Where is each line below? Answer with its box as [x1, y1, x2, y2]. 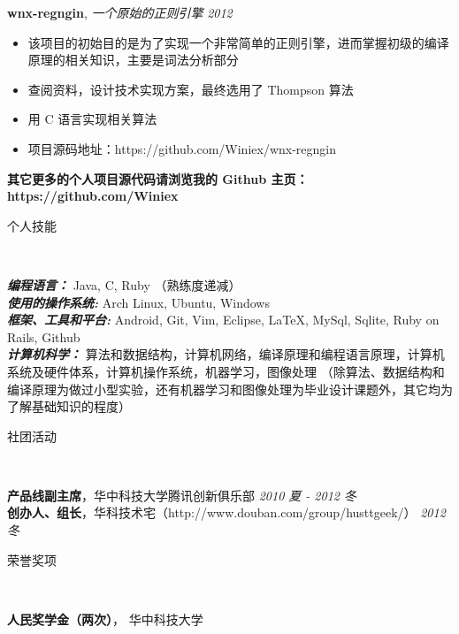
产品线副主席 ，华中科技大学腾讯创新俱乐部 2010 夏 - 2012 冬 [7, 485, 356, 504]
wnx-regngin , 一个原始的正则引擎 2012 [7, 4, 233, 21]
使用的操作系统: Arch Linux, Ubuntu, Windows [7, 293, 270, 311]
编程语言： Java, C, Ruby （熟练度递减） [7, 275, 241, 294]
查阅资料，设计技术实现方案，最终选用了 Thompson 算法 [27, 80, 354, 98]
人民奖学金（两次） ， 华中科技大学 [7, 609, 203, 628]
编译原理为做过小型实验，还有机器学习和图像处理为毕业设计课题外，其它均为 [7, 379, 453, 398]
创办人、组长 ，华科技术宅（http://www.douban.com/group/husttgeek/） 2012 [7, 503, 446, 522]
